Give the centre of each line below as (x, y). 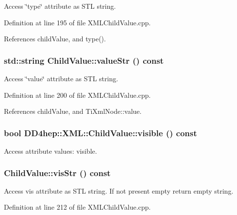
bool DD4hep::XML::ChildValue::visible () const (101, 133)
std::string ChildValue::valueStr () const (84, 60)
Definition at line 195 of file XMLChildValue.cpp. (77, 22)
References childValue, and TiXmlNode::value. (73, 111)
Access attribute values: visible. (51, 151)
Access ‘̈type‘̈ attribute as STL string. (60, 6)
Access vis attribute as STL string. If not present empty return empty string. (119, 190)
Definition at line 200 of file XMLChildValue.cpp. (77, 95)
